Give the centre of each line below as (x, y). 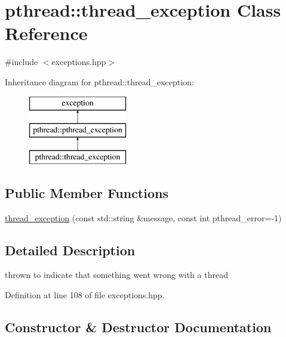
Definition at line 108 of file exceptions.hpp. (85, 295)
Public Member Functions (87, 192)
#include (21, 62)
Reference (46, 33)
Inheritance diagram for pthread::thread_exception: (99, 81)
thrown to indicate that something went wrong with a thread (116, 275)
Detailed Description (70, 250)
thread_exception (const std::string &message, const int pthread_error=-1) (143, 217)
